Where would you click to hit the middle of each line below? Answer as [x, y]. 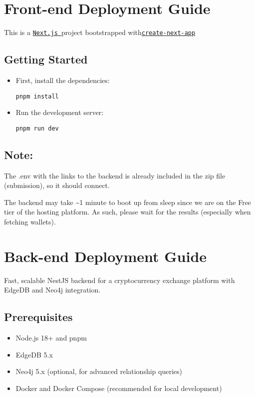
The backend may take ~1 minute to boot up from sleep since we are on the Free [128, 202]
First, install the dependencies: [63, 80]
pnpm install [37, 96]
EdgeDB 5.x [34, 354]
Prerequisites [38, 317]
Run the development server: [60, 112]
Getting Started [46, 59]
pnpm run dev [37, 128]
